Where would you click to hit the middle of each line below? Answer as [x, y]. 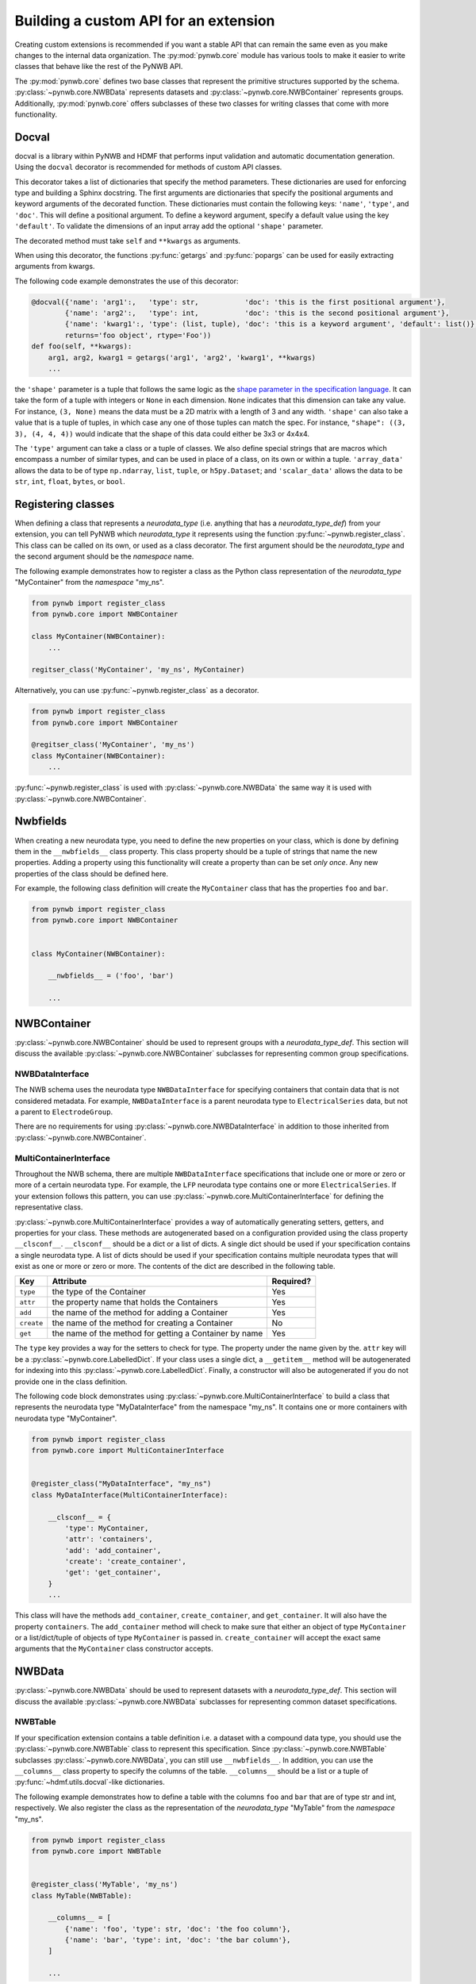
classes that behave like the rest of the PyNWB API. [99, 67]
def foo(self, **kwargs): [82, 346]
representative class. [49, 1207]
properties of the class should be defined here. [91, 874]
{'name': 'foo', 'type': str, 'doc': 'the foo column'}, [178, 1929]
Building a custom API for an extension [145, 21]
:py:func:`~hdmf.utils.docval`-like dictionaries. [90, 1782]
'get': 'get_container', [113, 1573]
